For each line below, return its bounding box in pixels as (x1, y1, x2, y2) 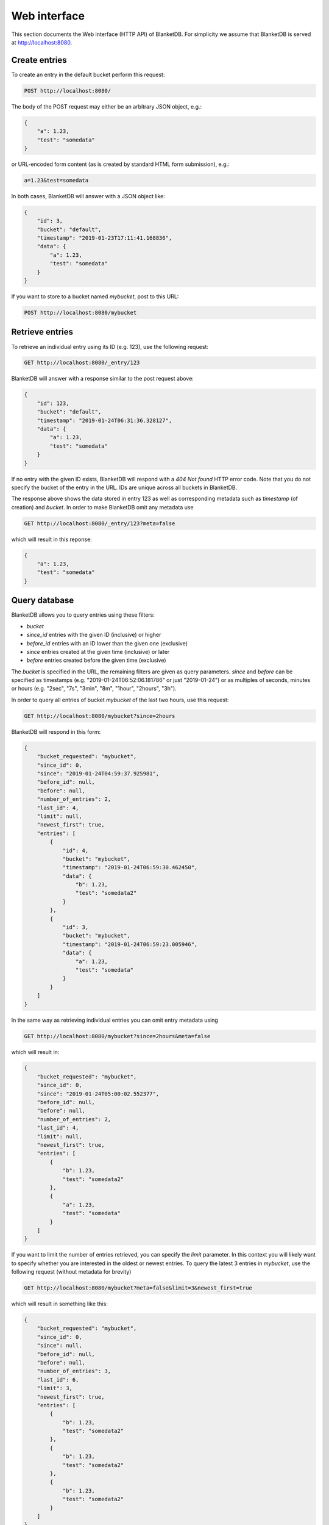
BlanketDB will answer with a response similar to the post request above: (11, 375, 194, 382)
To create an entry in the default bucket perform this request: (11, 71, 165, 78)
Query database (11, 595, 74, 606)
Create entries (11, 55, 67, 65)
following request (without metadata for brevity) (11, 1268, 132, 1276)
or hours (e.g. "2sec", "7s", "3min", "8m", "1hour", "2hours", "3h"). (11, 685, 177, 692)
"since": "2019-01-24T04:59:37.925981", (37, 770, 160, 777)
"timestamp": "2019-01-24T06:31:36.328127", (37, 417, 172, 424)
